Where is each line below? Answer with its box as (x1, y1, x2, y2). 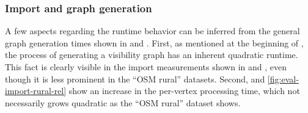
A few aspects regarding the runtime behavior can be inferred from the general (5, 24, 300, 37)
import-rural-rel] (5, 84, 67, 97)
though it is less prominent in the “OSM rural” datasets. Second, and (5, 72, 265, 85)
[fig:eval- (267, 72, 299, 85)
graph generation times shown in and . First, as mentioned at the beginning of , (5, 36, 304, 49)
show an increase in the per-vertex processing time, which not (68, 84, 300, 97)
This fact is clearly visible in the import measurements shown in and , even (5, 60, 287, 73)
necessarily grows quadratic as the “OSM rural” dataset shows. (5, 96, 241, 109)
